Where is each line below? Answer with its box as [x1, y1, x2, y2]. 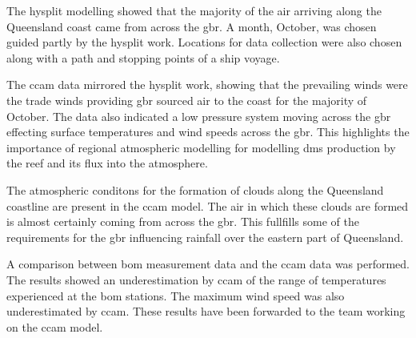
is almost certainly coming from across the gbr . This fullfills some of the [6, 213, 359, 230]
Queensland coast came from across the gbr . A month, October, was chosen [6, 18, 377, 34]
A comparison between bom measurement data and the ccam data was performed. [6, 256, 410, 272]
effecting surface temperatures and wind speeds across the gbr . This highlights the [6, 123, 410, 140]
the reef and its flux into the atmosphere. [6, 155, 208, 171]
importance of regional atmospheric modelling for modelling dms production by [6, 139, 396, 155]
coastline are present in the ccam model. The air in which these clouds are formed [6, 197, 409, 214]
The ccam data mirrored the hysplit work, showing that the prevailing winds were [6, 76, 408, 93]
